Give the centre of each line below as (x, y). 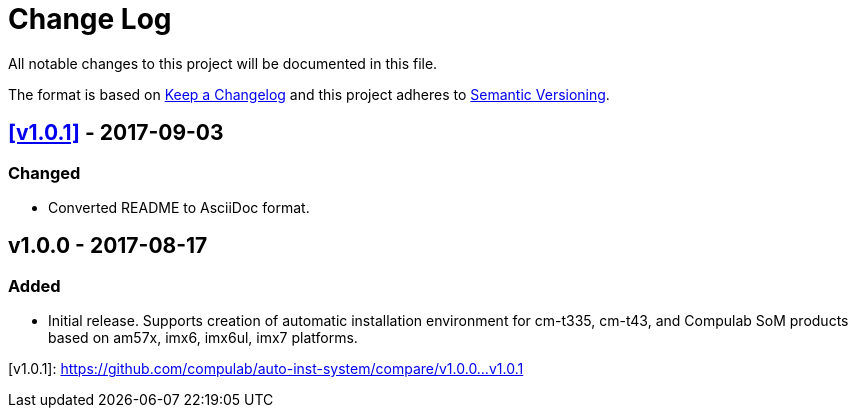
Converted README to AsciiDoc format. (179, 207)
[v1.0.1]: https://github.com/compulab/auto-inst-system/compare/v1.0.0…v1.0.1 (266, 369)
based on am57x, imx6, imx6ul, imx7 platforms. (203, 338)
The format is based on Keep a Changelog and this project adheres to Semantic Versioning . (309, 94)
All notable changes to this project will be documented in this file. (223, 63)
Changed (44, 172)
